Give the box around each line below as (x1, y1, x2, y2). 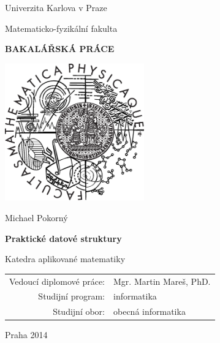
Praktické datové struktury (5, 232, 122, 244)
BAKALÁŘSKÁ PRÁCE (5, 42, 115, 55)
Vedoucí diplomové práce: (9, 274, 105, 287)
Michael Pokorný (5, 211, 68, 224)
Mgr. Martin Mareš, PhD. (113, 274, 211, 287)
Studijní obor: (53, 305, 105, 318)
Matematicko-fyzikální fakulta (5, 21, 118, 34)
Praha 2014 (5, 328, 48, 341)
